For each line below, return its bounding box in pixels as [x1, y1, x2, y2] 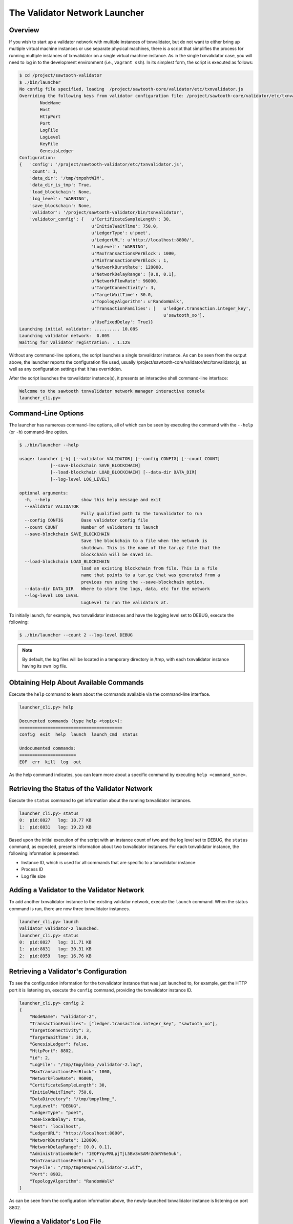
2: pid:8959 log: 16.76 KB [19, 953, 92, 959]
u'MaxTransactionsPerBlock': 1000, [91, 251, 177, 257]
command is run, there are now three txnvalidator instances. [9, 906, 130, 912]
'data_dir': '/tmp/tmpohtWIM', [29, 175, 105, 181]
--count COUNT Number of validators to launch [24, 524, 159, 530]
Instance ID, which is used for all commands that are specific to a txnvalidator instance [21, 859, 195, 865]
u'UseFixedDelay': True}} [91, 319, 153, 325]
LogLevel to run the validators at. [81, 600, 169, 605]
